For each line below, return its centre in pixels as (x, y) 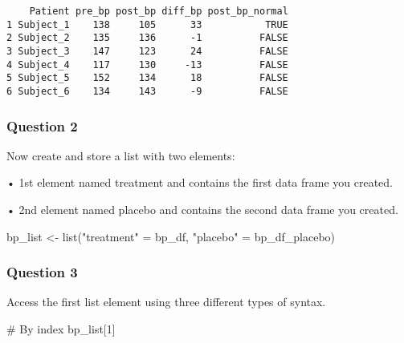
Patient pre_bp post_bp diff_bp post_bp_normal (159, 11)
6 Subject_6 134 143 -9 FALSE (147, 91)
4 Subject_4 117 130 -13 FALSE (147, 65)
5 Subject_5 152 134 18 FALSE (147, 78)
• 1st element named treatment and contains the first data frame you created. (200, 182)
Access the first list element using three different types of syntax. (166, 302)
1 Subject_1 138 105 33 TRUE (147, 24)
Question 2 (42, 125)
